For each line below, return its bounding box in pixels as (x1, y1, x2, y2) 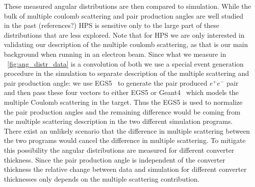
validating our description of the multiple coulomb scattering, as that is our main (4, 39, 248, 49)
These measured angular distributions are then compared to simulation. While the (4, 1, 251, 11)
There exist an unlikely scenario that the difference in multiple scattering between (4, 125, 250, 136)
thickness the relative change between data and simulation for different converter (4, 164, 247, 174)
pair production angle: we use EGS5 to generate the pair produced (4, 77, 207, 88)
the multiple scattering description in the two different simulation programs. (4, 116, 233, 126)
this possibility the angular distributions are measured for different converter (4, 144, 234, 155)
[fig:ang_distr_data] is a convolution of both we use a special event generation (7, 58, 244, 69)
